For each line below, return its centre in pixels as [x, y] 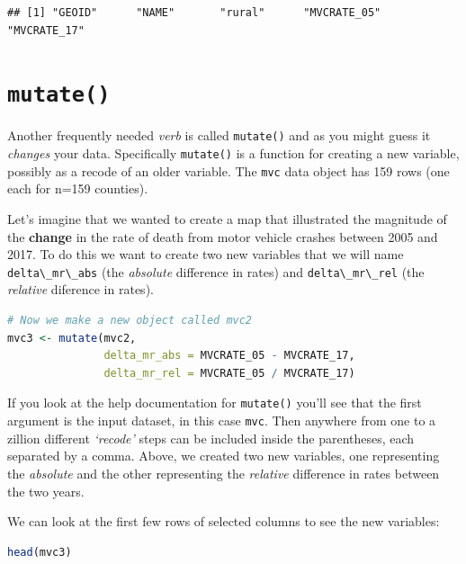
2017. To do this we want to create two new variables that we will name [206, 254]
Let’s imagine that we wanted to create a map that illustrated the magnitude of [227, 219]
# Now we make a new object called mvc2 [130, 321]
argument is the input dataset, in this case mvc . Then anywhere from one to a [222, 421]
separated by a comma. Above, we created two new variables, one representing [224, 456]
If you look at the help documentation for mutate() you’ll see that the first [215, 403]
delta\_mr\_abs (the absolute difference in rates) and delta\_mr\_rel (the [216, 271]
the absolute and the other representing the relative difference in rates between [224, 473]
